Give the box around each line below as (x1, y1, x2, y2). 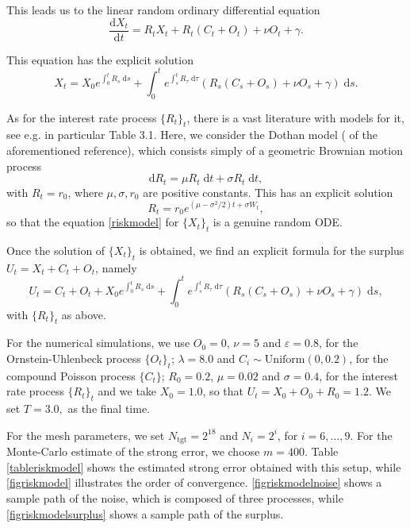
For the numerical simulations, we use (6, 334, 190, 351)
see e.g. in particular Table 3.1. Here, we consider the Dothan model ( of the (6, 126, 377, 143)
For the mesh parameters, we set (6, 426, 165, 443)
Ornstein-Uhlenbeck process (6, 350, 141, 366)
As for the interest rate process (6, 109, 157, 125)
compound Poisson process (6, 367, 136, 383)
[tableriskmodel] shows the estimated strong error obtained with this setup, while (6, 458, 401, 475)
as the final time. (67, 400, 151, 417)
